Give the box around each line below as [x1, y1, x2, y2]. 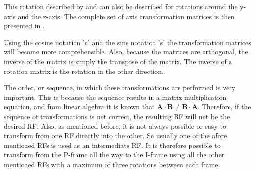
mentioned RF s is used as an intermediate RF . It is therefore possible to [4, 140, 221, 150]
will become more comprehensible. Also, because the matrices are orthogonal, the [4, 47, 248, 57]
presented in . [4, 21, 45, 31]
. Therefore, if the [198, 101, 251, 112]
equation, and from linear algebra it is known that [4, 101, 155, 112]
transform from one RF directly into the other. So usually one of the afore [4, 130, 227, 141]
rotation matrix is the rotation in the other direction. [4, 66, 164, 76]
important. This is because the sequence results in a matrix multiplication [4, 92, 227, 102]
